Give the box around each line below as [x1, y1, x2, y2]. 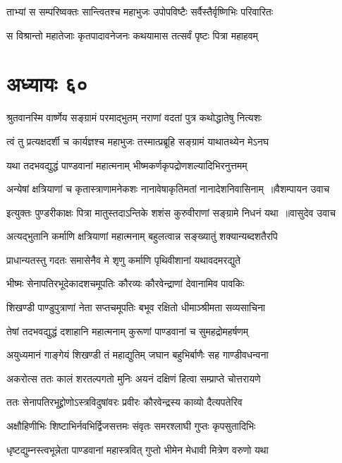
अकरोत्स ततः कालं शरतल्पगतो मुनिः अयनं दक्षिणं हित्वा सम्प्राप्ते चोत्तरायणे [6, 371, 261, 385]
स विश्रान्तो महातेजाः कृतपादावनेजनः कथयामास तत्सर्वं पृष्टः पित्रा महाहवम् [6, 28, 258, 42]
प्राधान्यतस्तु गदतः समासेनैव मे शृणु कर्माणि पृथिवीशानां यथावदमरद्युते [6, 252, 240, 267]
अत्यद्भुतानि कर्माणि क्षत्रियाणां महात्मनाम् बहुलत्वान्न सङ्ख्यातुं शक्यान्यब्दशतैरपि [6, 229, 278, 243]
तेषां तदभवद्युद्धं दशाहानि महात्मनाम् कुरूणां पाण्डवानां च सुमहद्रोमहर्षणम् [6, 323, 249, 338]
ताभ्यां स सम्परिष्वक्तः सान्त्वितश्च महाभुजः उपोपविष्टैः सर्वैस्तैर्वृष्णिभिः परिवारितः [6, 4, 273, 18]
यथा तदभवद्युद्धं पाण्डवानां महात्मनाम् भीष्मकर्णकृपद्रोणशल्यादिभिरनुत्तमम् [6, 157, 248, 172]
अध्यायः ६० [6, 69, 88, 98]
